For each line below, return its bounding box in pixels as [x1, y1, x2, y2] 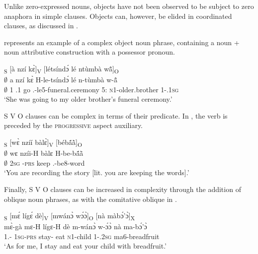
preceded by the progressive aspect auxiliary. [4, 120, 143, 130]
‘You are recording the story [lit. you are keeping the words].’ [4, 167, 189, 178]
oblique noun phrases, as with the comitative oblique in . [4, 193, 177, 204]
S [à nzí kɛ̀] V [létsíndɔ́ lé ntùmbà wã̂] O [4, 63, 119, 75]
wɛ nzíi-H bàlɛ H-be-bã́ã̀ [9, 148, 84, 158]
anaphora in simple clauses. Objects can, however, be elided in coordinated [4, 10, 232, 21]
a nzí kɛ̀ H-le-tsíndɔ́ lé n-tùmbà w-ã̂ [9, 74, 117, 85]
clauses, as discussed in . [4, 20, 78, 31]
